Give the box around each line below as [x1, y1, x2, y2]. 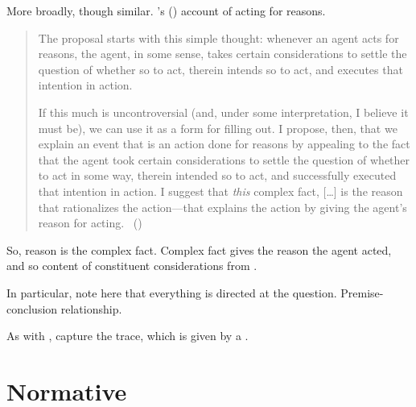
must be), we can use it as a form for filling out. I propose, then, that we [38, 119, 397, 136]
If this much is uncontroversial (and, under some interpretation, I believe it [38, 103, 409, 120]
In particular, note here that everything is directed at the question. [6, 284, 337, 301]
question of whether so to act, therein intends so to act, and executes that [38, 60, 403, 77]
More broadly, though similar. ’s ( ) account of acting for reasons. [6, 2, 326, 19]
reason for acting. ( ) [38, 214, 142, 231]
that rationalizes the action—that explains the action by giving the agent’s [38, 198, 407, 215]
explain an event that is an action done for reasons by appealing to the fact [38, 135, 410, 152]
